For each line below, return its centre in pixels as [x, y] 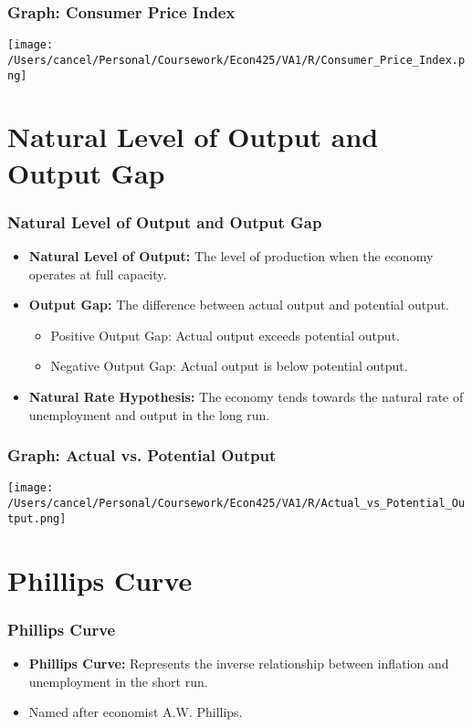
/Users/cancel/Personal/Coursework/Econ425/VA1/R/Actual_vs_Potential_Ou [236, 503]
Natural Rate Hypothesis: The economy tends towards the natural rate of [246, 396]
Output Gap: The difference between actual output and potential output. [239, 305]
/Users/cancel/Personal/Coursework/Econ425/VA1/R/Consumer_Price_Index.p [236, 60]
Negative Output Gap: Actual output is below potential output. [229, 366]
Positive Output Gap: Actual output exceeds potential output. [225, 335]
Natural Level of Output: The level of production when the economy [231, 255]
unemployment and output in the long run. [149, 414]
